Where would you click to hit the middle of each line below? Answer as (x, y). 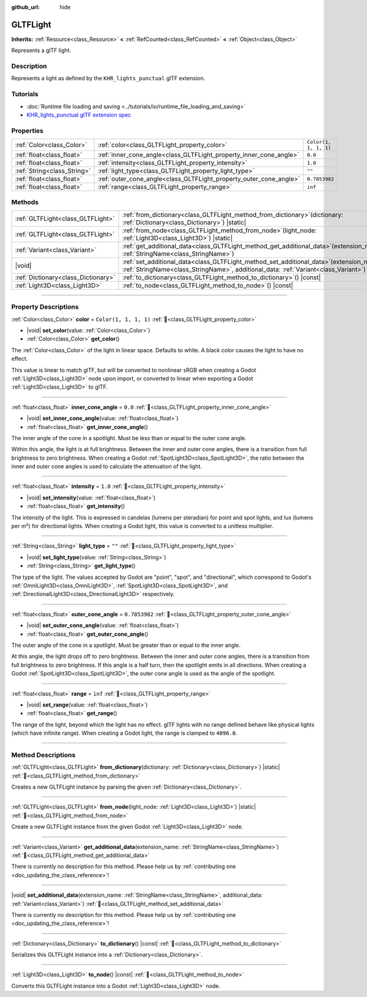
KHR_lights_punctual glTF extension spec (79, 115)
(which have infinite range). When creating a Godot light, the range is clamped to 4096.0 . (124, 733)
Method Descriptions (43, 755)
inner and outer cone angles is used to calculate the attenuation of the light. (106, 466)
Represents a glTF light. (41, 50)
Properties (28, 130)
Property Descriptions (45, 307)
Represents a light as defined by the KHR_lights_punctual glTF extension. (108, 78)
